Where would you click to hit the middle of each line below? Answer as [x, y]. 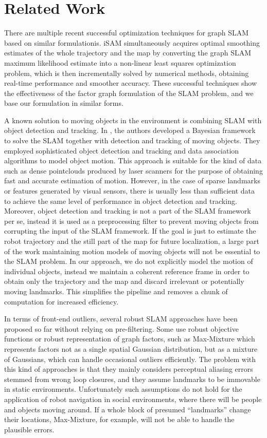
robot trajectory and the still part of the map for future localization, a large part [132, 241]
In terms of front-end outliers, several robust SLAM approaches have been [121, 319]
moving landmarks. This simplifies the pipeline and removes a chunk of [116, 291]
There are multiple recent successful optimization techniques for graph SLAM [127, 33]
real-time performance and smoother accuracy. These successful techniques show [131, 83]
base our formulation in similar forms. [64, 103]
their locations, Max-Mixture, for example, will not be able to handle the [119, 419]
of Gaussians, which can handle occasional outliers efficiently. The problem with [130, 359]
